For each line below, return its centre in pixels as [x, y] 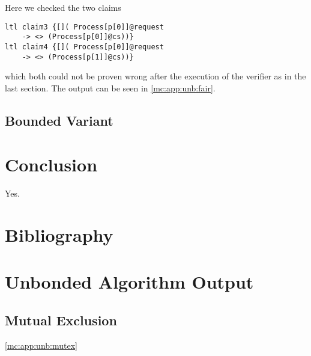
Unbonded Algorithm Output [129, 282]
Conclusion [51, 164]
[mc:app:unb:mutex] [41, 345]
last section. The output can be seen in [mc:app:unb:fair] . [110, 87]
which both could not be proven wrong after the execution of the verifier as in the [155, 76]
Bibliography [59, 235]
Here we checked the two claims [63, 7]
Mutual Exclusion [61, 320]
